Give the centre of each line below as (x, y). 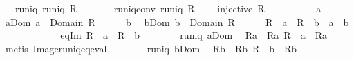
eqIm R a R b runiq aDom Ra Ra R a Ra (194, 35)
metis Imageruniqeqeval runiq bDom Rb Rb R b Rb (151, 48)
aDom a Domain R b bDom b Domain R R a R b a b (177, 21)
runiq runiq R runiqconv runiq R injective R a (168, 8)
